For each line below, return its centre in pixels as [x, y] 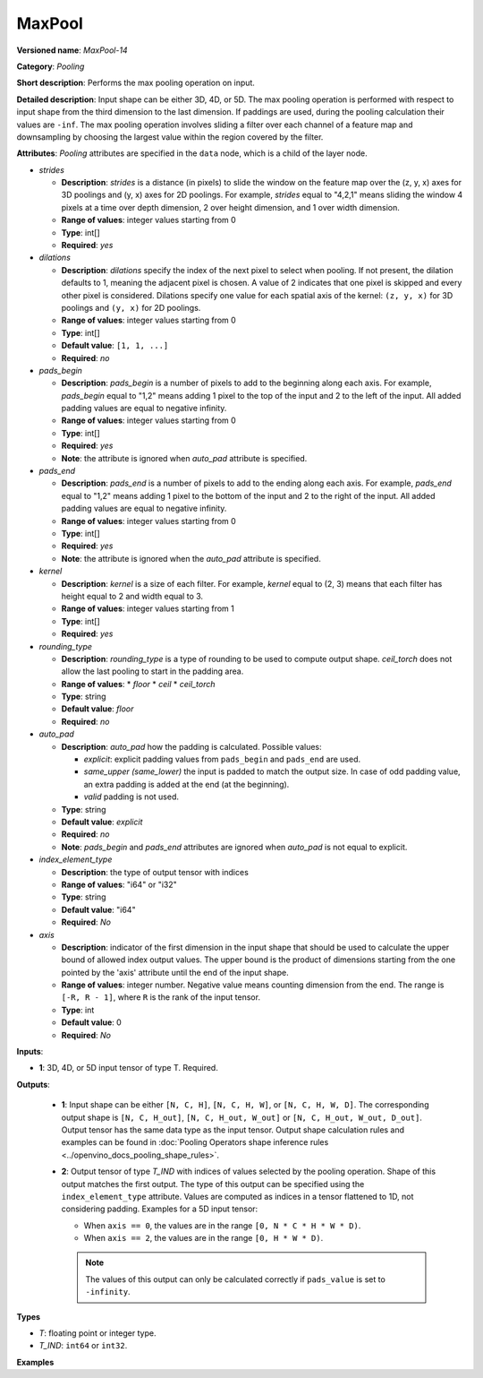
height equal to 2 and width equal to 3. [132, 596]
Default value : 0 [92, 1022]
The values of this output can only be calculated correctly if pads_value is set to [236, 1279]
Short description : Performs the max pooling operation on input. [136, 83]
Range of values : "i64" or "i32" [119, 884]
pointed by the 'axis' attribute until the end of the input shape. [175, 972]
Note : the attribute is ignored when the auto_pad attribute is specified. [191, 558]
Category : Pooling [51, 66]
